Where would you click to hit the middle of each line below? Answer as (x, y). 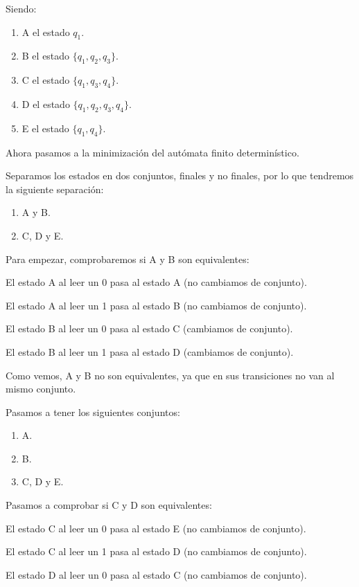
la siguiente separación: (55, 189)
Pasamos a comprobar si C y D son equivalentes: (109, 505)
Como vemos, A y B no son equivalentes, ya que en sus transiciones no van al (170, 375)
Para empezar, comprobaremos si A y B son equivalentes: (128, 259)
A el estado (46, 31)
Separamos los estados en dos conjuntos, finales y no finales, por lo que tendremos (180, 175)
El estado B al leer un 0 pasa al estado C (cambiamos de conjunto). (149, 328)
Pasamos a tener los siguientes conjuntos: (93, 412)
